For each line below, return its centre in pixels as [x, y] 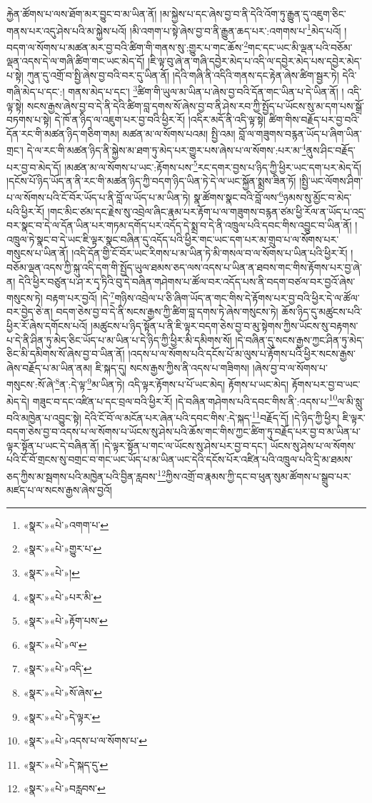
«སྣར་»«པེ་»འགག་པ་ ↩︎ [66, 524]
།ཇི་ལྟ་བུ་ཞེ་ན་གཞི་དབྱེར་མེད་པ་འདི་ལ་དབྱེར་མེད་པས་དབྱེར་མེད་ [255, 61]
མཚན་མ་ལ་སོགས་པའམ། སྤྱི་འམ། [179, 133]
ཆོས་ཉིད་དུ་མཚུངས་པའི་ [322, 312]
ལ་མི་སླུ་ [351, 401]
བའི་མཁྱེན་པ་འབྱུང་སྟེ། [44, 417]
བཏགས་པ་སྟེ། [29, 120]
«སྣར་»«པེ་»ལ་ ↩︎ [55, 644]
